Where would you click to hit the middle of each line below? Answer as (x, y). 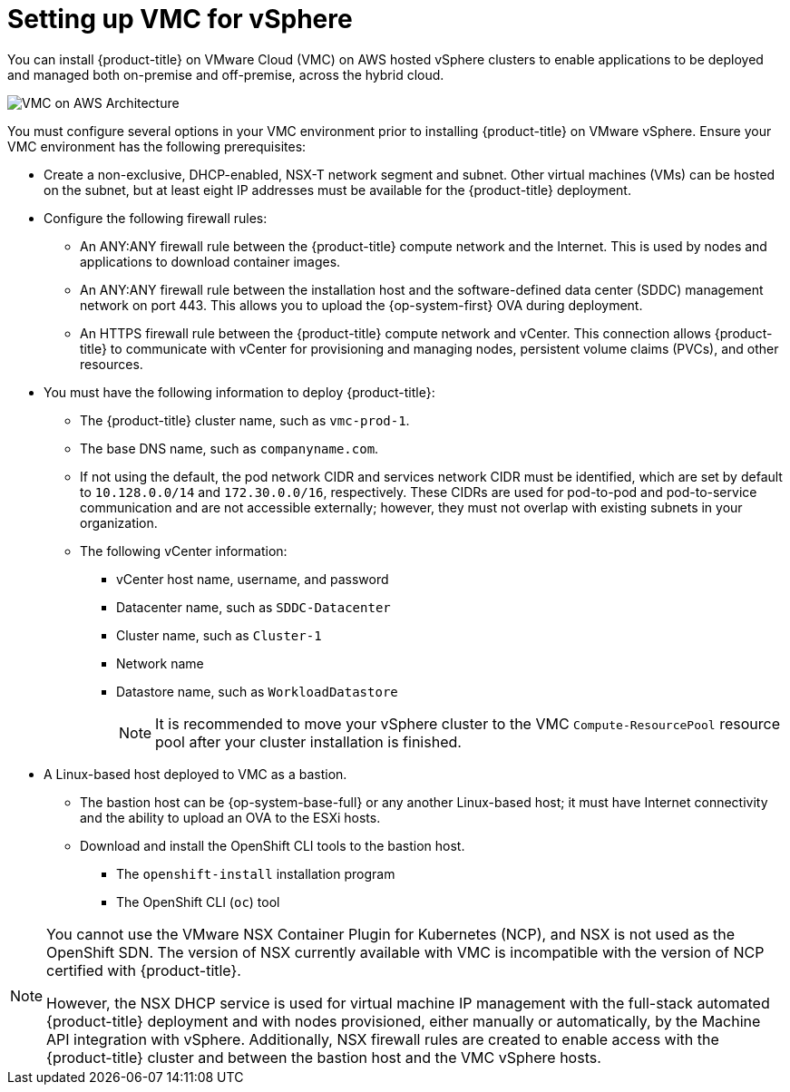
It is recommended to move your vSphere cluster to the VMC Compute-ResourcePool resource (468, 723)
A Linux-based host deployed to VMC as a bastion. (195, 774)
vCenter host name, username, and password (253, 579)
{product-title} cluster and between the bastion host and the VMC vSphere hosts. (324, 1057)
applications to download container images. (210, 261)
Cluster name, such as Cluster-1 (219, 635)
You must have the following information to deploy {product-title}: (239, 392)
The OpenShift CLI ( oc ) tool (198, 902)
